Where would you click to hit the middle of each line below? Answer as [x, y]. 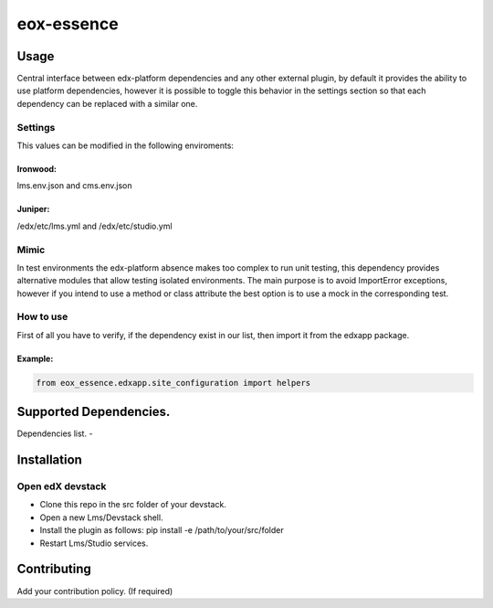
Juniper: [33, 209]
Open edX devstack [62, 486]
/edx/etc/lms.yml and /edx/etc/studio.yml [94, 226]
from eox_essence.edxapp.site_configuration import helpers [173, 383]
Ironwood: [37, 168]
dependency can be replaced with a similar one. [107, 103]
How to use [42, 317]
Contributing [54, 569]
